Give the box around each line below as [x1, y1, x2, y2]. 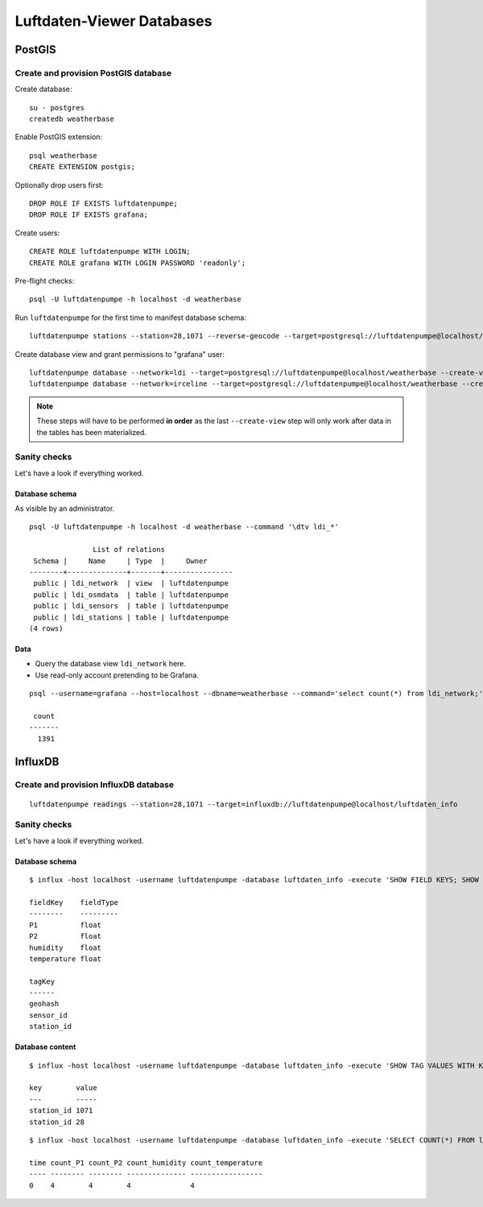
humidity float [29, 943, 102, 952]
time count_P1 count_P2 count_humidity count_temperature [29, 1158, 263, 1168]
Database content [14, 1042, 76, 1051]
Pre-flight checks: [14, 276, 75, 285]
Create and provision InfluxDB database [14, 779, 175, 790]
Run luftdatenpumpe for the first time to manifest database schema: [14, 313, 247, 322]
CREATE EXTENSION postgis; [29, 162, 136, 172]
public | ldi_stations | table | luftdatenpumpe [33, 612, 229, 622]
